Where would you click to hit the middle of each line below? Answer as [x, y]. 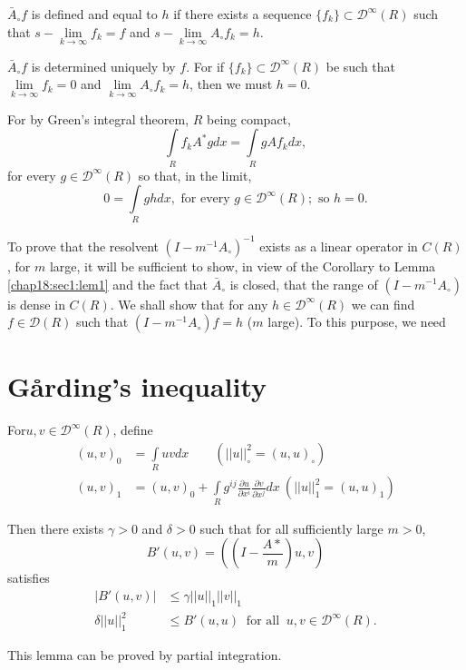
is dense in [36, 304]
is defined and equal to [94, 14]
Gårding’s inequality [137, 386]
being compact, [249, 118]
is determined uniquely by [103, 66]
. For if [205, 66]
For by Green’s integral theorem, [98, 118]
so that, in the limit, [195, 175]
